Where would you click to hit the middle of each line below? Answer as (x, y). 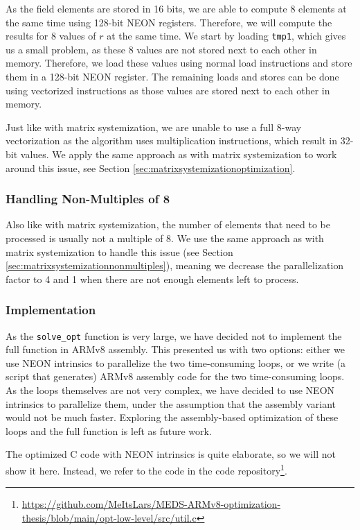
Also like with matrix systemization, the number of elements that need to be (168, 224)
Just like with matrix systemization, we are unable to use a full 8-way (154, 127)
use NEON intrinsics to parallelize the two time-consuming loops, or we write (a (176, 362)
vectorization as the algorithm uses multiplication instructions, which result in (171, 140)
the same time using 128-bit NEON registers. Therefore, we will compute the (169, 22)
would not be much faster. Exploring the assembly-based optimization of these (172, 417)
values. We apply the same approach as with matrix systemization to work (179, 154)
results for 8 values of (51, 36)
